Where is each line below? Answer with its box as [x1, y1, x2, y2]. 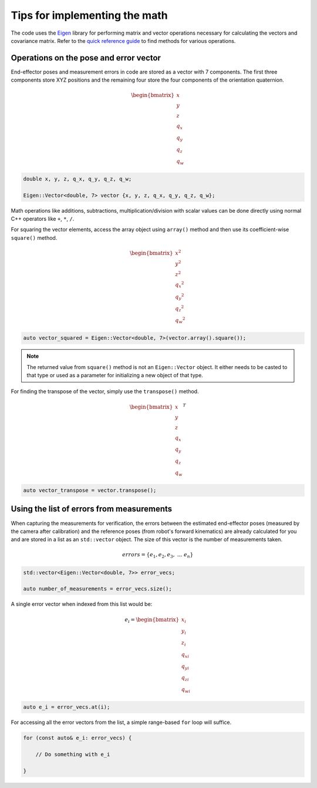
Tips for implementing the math [11, 9, 168, 22]
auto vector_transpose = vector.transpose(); [23, 487, 157, 494]
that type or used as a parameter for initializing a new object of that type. [26, 372, 204, 379]
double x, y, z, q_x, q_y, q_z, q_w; [23, 175, 132, 182]
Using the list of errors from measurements [11, 504, 173, 514]
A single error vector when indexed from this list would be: [11, 601, 153, 608]
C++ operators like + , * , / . [11, 215, 75, 222]
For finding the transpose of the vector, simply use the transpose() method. [11, 388, 199, 395]
